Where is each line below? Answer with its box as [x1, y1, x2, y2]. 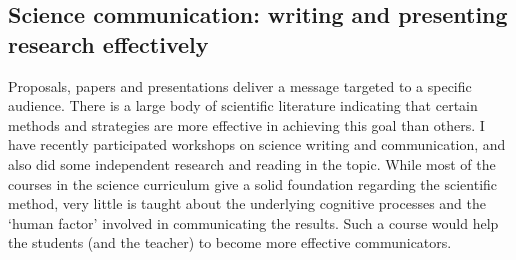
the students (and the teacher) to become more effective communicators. [8, 232, 452, 253]
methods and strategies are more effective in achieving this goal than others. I [8, 114, 485, 135]
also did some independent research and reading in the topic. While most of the [8, 153, 496, 174]
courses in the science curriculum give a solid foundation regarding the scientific [8, 173, 498, 194]
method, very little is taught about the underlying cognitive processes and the [8, 193, 487, 214]
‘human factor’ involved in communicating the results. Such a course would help [8, 212, 499, 233]
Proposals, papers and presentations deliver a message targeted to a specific [8, 75, 472, 96]
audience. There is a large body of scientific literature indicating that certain [8, 95, 478, 116]
